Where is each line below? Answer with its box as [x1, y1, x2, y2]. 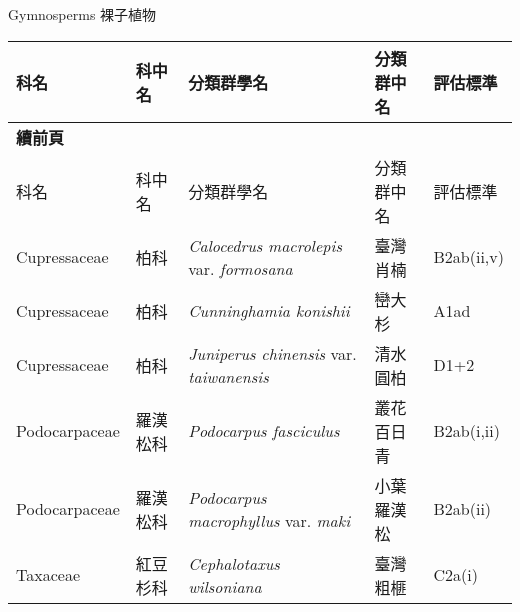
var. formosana [188, 256, 293, 280]
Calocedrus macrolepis [188, 233, 342, 257]
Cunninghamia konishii [188, 299, 350, 323]
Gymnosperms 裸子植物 [8, 4, 157, 24]
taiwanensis [188, 364, 269, 388]
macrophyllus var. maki [188, 508, 351, 532]
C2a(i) [433, 563, 478, 587]
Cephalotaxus [188, 551, 280, 575]
